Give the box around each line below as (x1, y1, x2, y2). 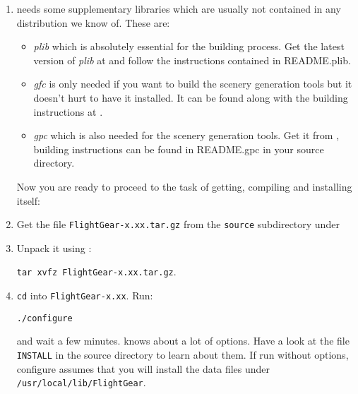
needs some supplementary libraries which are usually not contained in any (16, 1, 341, 16)
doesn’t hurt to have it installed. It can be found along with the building (33, 90, 348, 105)
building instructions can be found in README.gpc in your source (33, 141, 324, 156)
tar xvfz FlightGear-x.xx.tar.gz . (16, 264, 177, 279)
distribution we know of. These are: (16, 15, 170, 30)
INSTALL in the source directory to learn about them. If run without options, (16, 347, 349, 362)
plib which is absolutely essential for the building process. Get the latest (33, 39, 345, 54)
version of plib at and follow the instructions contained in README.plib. (33, 52, 351, 67)
